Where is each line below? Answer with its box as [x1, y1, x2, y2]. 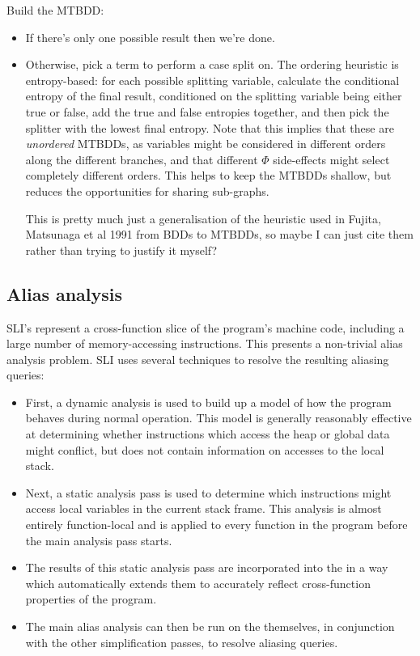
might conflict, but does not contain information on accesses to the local [25, 441, 384, 458]
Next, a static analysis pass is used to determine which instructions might [25, 484, 392, 501]
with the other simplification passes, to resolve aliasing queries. [25, 633, 338, 650]
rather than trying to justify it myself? [25, 241, 218, 258]
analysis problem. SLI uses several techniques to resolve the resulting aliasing [6, 350, 389, 367]
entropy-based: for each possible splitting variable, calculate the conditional [25, 71, 400, 88]
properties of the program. [25, 590, 157, 607]
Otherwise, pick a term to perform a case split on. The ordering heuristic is [25, 56, 399, 73]
